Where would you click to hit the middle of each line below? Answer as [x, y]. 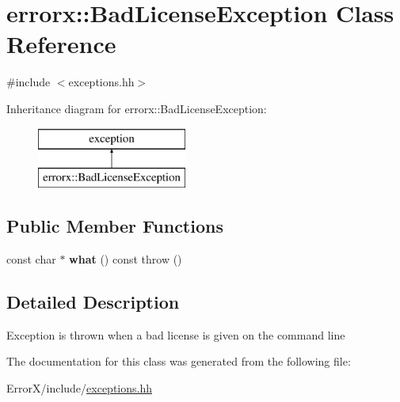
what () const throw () [126, 258]
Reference [61, 44]
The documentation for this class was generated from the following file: [179, 361]
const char [31, 258]
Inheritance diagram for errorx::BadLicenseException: [137, 108]
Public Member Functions [115, 226]
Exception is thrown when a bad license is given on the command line [176, 334]
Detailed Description [93, 301]
